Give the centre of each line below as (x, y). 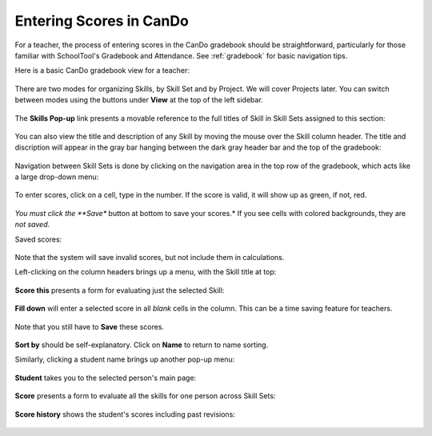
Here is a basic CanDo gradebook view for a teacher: (102, 70)
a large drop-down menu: (57, 177)
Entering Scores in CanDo (102, 21)
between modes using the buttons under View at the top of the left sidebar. (139, 100)
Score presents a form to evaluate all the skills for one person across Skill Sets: (145, 396)
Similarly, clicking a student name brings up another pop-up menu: (125, 359)
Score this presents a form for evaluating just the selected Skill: (120, 290)
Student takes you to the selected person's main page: (106, 378)
